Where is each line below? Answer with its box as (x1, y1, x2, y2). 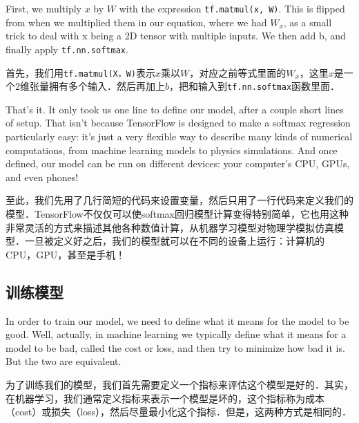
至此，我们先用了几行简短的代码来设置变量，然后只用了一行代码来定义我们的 (6, 193, 353, 207)
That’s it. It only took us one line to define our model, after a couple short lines (6, 102, 344, 116)
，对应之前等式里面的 (189, 65, 287, 79)
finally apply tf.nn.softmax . (6, 41, 128, 56)
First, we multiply (6, 1, 81, 15)
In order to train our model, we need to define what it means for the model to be (6, 313, 349, 328)
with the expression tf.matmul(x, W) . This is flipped (119, 1, 345, 15)
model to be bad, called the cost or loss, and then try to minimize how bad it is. (6, 340, 345, 355)
